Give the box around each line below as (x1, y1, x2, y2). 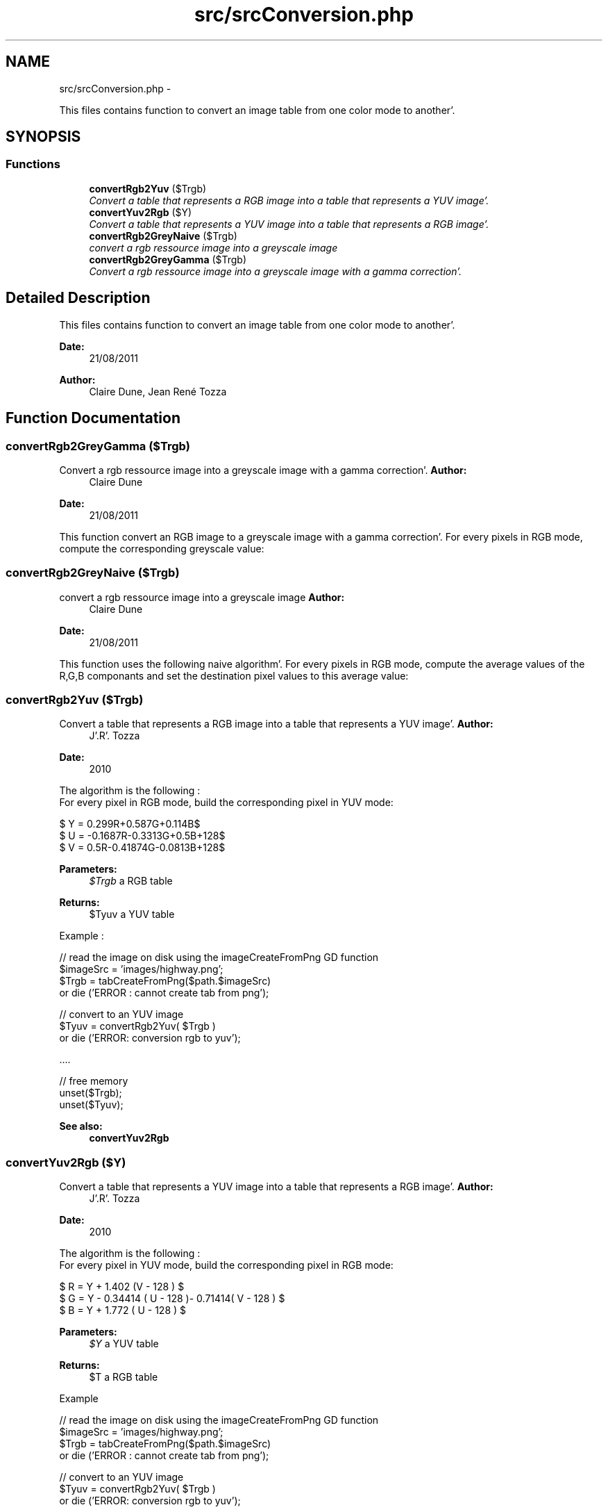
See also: (59, 1120, 103, 1133)
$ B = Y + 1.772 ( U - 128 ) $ (59, 1304, 187, 1317)
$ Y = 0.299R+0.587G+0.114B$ (59, 818, 201, 830)
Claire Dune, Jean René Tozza (89, 385, 227, 397)
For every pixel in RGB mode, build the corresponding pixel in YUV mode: (59, 796, 394, 809)
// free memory (59, 1075, 128, 1087)
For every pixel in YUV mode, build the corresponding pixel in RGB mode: (59, 1259, 394, 1272)
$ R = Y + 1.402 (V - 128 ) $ (59, 1281, 185, 1293)
